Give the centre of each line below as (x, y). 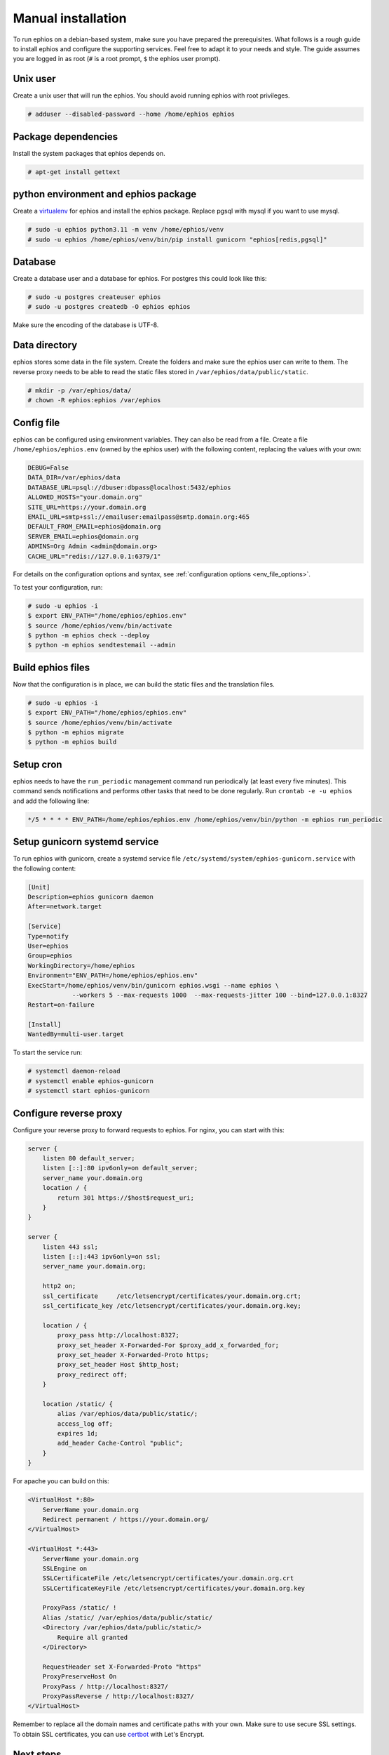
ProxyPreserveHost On (80, 1677)
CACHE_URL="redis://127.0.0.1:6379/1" (94, 556)
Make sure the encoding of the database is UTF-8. (86, 325)
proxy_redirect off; (93, 1375)
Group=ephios (50, 956)
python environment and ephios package (105, 194)
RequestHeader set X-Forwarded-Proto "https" (122, 1667)
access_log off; (85, 1424)
